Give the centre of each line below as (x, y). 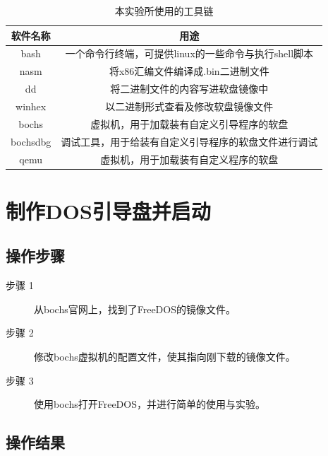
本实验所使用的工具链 (164, 11)
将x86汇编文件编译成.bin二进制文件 (189, 71)
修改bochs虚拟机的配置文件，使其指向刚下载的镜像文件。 (165, 356)
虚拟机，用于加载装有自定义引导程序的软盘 (189, 123)
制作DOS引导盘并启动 (108, 210)
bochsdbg (31, 141)
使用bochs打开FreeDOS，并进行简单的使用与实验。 (150, 404)
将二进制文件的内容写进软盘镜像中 (189, 89)
